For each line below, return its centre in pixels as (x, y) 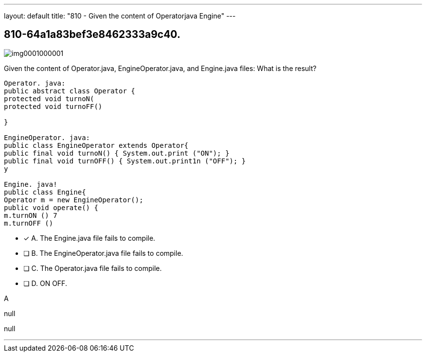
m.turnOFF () (29, 223)
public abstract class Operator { (70, 91)
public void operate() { (51, 207)
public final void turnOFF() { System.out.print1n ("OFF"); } (125, 161)
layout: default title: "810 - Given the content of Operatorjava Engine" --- (120, 16)
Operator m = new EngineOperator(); (74, 200)
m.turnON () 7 (31, 215)
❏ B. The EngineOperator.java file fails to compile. (103, 253)
